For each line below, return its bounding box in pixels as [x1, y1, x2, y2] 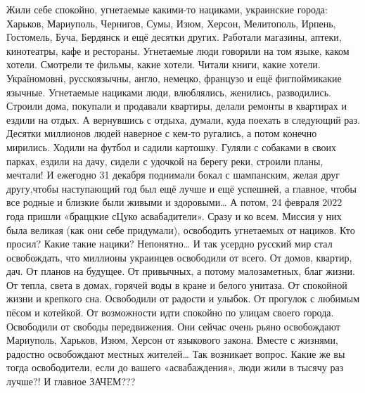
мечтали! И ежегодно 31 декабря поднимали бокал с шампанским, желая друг [6, 167, 340, 182]
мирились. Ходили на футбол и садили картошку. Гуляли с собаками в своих [6, 139, 337, 154]
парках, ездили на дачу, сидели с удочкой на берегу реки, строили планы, [6, 153, 324, 168]
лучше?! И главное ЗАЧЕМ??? [6, 374, 136, 389]
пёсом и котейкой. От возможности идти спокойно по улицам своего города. [6, 305, 334, 320]
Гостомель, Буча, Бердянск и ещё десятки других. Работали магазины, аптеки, [6, 30, 342, 44]
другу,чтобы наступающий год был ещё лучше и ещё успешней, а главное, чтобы [6, 181, 357, 195]
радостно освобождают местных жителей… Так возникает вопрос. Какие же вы [6, 346, 345, 361]
